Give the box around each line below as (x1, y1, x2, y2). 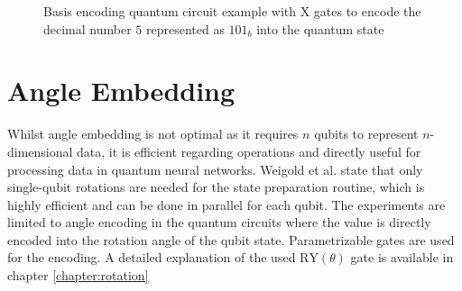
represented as (145, 19, 225, 38)
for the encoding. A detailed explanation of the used (7, 248, 296, 267)
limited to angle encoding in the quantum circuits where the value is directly (7, 213, 431, 232)
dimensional (7, 141, 73, 160)
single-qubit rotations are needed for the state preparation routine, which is (7, 177, 425, 196)
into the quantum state (256, 19, 384, 38)
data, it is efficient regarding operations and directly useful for (77, 141, 421, 160)
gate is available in (350, 248, 454, 267)
